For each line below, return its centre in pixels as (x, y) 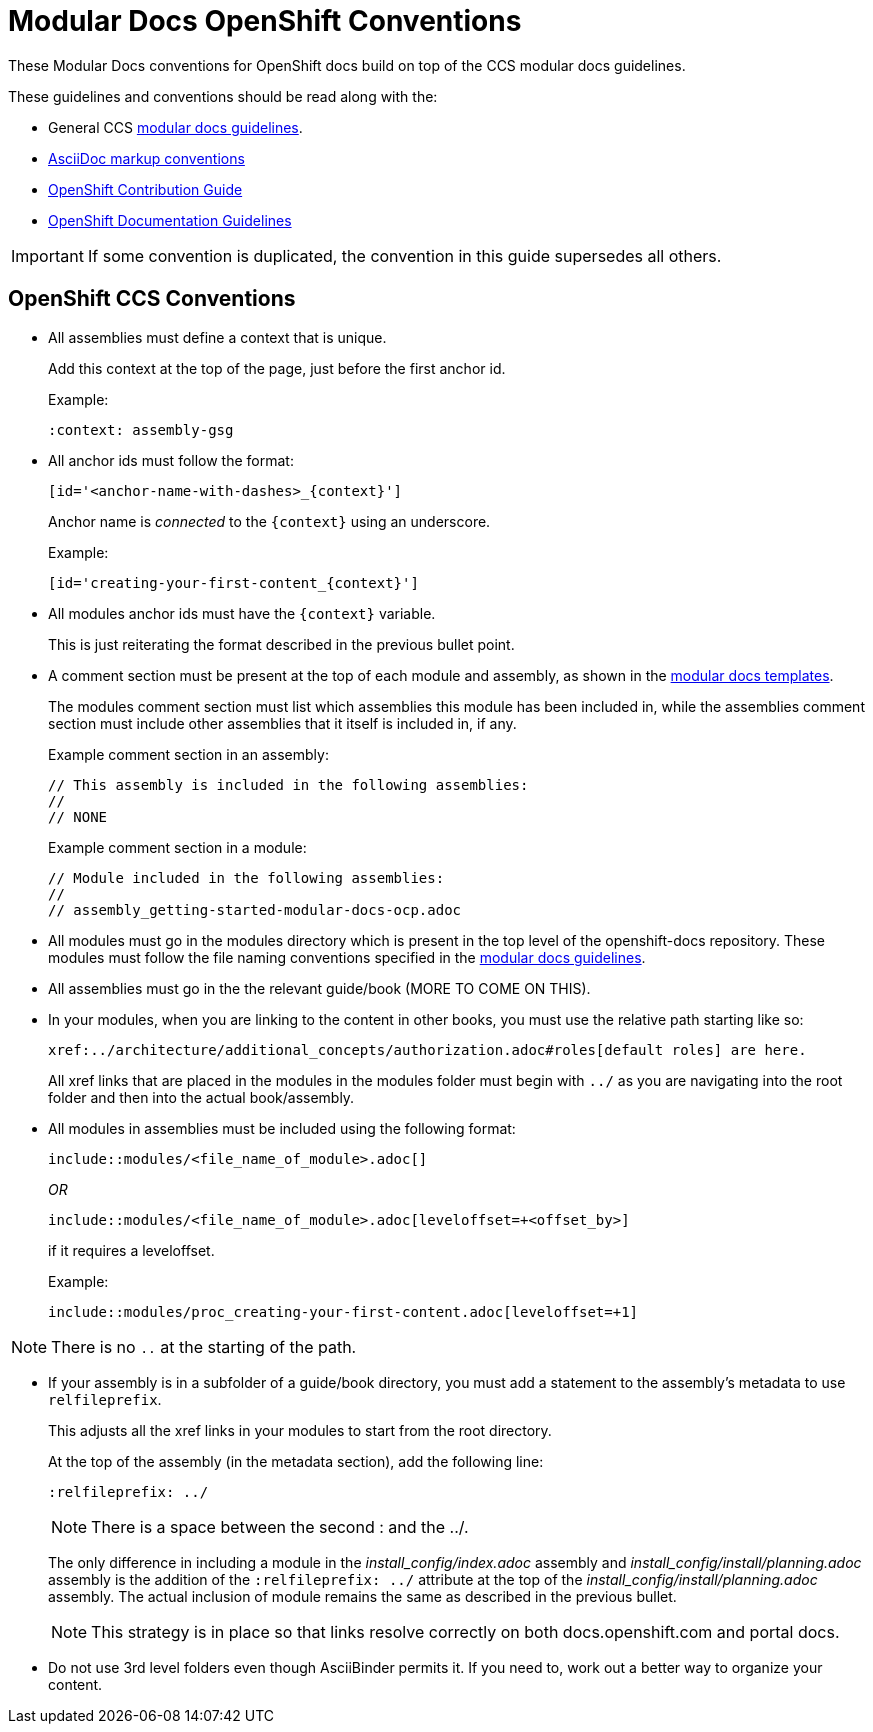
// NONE (78, 816)
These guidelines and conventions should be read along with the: (223, 96)
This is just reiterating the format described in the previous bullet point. (281, 644)
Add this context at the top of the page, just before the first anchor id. (277, 368)
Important (47, 255)
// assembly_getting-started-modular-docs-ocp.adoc (255, 909)
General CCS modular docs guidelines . (175, 127)
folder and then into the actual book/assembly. (201, 1097)
